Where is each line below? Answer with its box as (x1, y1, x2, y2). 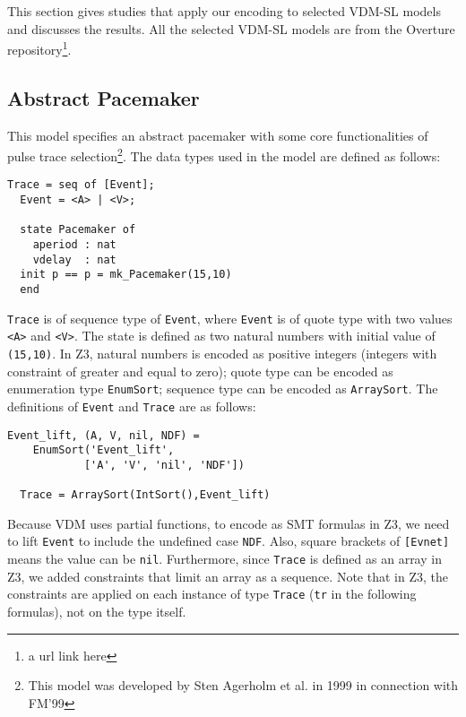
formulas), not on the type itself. (7, 602, 186, 621)
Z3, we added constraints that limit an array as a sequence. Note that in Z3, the (7, 566, 448, 585)
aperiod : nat (32, 238, 116, 252)
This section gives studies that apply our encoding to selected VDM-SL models (7, 2, 441, 20)
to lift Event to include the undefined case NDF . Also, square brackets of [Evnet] (7, 531, 450, 550)
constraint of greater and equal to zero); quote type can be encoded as (7, 361, 393, 380)
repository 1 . (7, 38, 72, 58)
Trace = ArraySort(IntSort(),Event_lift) (20, 488, 271, 502)
